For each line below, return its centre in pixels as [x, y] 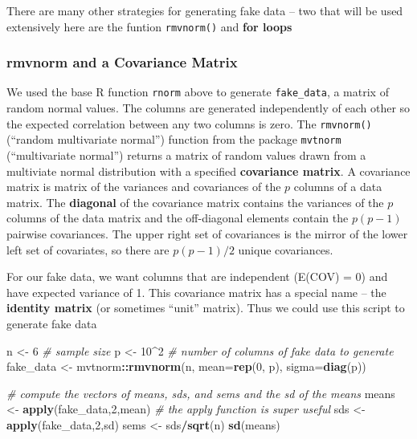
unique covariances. [286, 249]
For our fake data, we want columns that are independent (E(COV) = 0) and [197, 276]
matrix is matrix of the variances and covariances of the [144, 187]
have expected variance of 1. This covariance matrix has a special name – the [196, 292]
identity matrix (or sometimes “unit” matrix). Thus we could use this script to [206, 308]
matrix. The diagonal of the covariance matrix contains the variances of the [195, 202]
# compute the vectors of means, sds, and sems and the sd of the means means [201, 393]
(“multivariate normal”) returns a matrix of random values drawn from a [186, 155]
